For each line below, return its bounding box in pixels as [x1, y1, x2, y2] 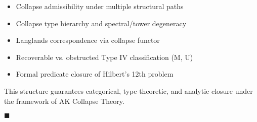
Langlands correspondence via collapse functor [16, 35, 160, 45]
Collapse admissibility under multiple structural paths [16, 1, 184, 11]
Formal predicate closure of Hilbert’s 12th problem [16, 69, 174, 79]
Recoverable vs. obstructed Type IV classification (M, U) [16, 51, 193, 62]
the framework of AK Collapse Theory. [4, 95, 124, 106]
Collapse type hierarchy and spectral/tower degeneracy [16, 18, 187, 28]
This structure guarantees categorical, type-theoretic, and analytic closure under [4, 85, 253, 96]
